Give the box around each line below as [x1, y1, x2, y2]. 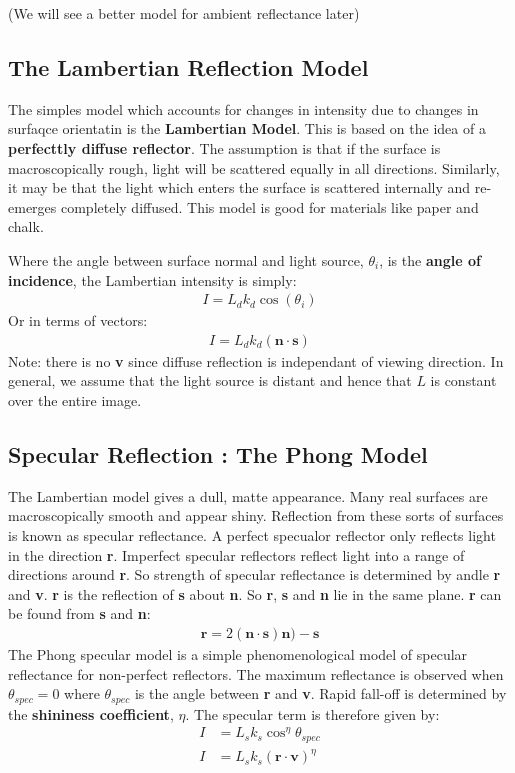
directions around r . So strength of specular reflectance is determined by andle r [8, 564, 501, 585]
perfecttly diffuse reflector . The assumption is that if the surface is [8, 137, 441, 158]
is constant [430, 370, 497, 391]
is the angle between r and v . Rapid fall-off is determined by [134, 683, 507, 704]
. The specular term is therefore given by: [185, 703, 440, 724]
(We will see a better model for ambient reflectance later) [8, 3, 360, 23]
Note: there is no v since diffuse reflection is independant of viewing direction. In [8, 350, 504, 371]
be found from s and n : [8, 603, 151, 624]
